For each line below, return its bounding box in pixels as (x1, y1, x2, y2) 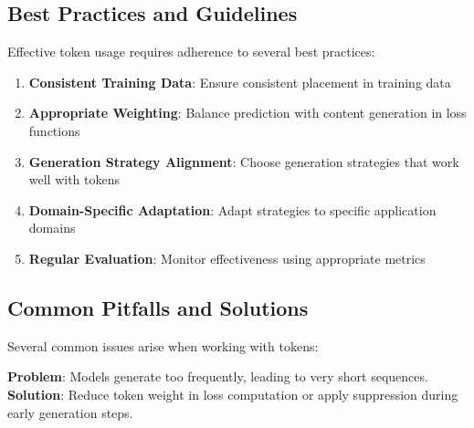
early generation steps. (7, 402, 133, 422)
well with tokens (28, 170, 121, 189)
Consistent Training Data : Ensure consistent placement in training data (28, 72, 451, 91)
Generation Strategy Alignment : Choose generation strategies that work (28, 151, 459, 171)
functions (28, 120, 80, 140)
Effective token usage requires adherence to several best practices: (7, 42, 375, 61)
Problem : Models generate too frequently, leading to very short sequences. (7, 367, 428, 386)
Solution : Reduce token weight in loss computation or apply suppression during (7, 384, 458, 403)
